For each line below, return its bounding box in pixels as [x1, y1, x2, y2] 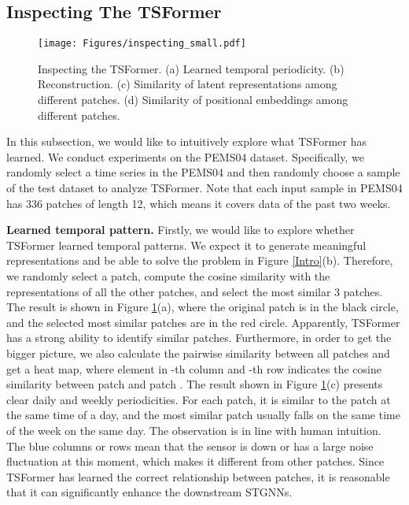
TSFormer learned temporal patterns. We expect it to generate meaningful [6, 236, 367, 253]
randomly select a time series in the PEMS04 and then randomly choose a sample [6, 164, 400, 180]
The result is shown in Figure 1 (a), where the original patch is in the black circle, [6, 299, 399, 315]
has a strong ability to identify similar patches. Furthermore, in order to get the [6, 329, 392, 346]
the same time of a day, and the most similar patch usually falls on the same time [6, 407, 400, 423]
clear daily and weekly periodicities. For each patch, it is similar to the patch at [6, 391, 391, 407]
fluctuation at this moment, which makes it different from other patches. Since [6, 453, 385, 470]
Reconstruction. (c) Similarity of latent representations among [38, 76, 337, 92]
